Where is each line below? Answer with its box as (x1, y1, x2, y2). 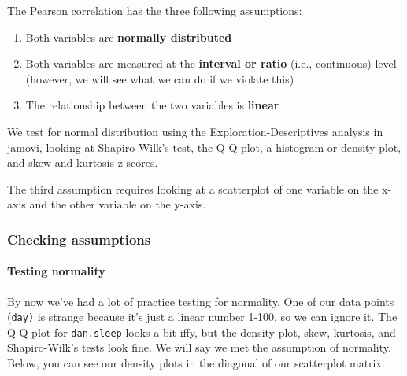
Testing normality (7, 263, 105, 279)
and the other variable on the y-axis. (29, 196, 206, 212)
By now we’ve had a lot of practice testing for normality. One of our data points (7, 293, 394, 309)
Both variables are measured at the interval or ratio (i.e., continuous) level (25, 55, 397, 72)
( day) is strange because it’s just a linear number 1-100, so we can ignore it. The (7, 308, 398, 325)
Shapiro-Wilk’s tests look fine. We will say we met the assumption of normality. (7, 339, 391, 356)
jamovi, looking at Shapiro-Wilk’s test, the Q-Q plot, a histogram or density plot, (7, 138, 401, 155)
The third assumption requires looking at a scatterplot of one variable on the (7, 180, 379, 197)
